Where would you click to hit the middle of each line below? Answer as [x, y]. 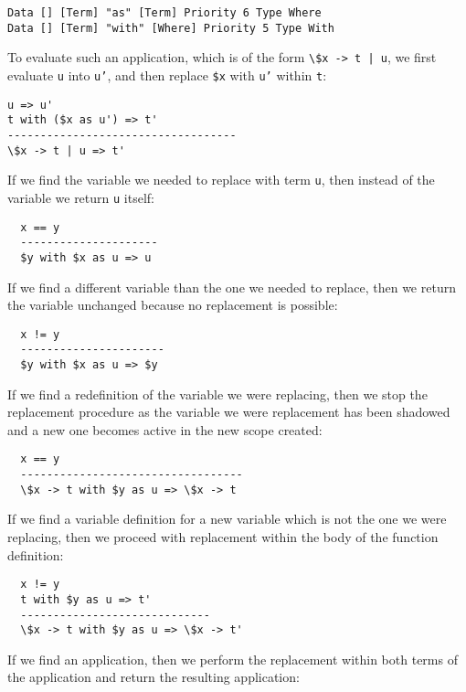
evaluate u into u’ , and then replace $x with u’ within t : [167, 75]
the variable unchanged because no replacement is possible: [173, 305]
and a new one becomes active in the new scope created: [165, 429]
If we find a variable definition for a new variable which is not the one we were [227, 519]
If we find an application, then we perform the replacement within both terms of [233, 659]
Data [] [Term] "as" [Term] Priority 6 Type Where [164, 13]
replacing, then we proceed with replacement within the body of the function [223, 537]
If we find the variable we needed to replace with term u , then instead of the [221, 180]
